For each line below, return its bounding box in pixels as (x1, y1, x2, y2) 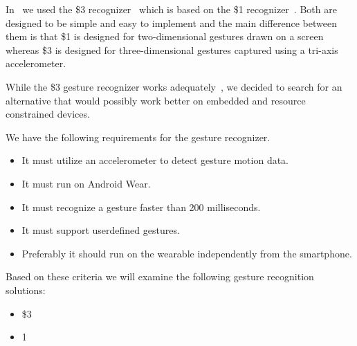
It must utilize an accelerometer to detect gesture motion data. (21, 153, 289, 167)
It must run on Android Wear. (21, 176, 151, 190)
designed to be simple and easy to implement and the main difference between (6, 15, 337, 30)
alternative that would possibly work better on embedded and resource (6, 93, 306, 107)
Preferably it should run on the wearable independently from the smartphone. (21, 246, 352, 260)
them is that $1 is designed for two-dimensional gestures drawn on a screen (6, 29, 324, 44)
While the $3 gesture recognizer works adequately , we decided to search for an (6, 79, 342, 93)
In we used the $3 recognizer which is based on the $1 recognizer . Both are (6, 2, 337, 16)
